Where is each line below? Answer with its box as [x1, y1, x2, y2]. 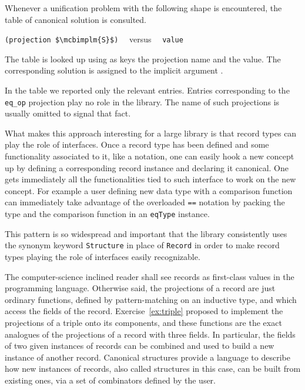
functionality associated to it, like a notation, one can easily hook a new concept [5, 150, 294, 162]
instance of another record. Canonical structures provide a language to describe [5, 351, 290, 363]
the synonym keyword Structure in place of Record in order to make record [5, 239, 280, 251]
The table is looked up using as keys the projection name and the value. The [5, 52, 281, 65]
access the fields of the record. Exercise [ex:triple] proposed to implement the [5, 305, 283, 317]
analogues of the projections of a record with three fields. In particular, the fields [5, 328, 296, 340]
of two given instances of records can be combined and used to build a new [5, 339, 274, 352]
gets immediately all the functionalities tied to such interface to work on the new [5, 173, 296, 185]
